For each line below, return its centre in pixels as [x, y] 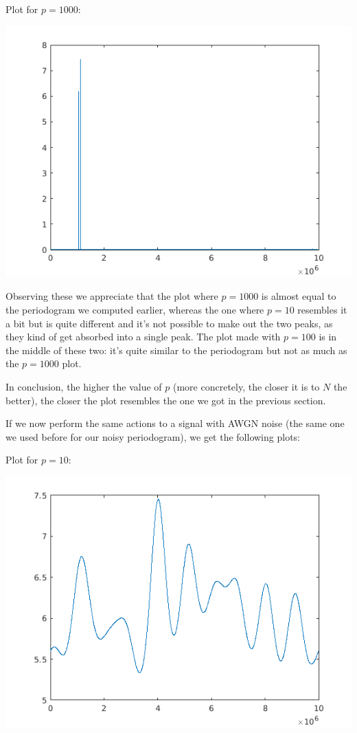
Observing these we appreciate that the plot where [112, 296]
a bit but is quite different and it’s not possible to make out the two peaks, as [169, 323]
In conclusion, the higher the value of [84, 386]
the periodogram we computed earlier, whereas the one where [135, 309]
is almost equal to [299, 296]
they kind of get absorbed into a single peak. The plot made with [143, 337]
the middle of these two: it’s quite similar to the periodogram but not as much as [176, 350]
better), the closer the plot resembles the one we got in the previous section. [166, 400]
